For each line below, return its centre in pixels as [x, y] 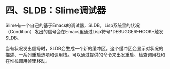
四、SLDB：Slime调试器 [56, 10]
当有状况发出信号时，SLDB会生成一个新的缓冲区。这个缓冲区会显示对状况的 [84, 48]
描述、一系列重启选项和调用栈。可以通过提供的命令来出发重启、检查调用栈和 [85, 55]
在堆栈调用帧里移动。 [27, 61]
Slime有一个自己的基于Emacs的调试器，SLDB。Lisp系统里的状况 [73, 25]
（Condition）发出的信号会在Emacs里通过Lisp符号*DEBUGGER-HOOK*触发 [84, 31]
